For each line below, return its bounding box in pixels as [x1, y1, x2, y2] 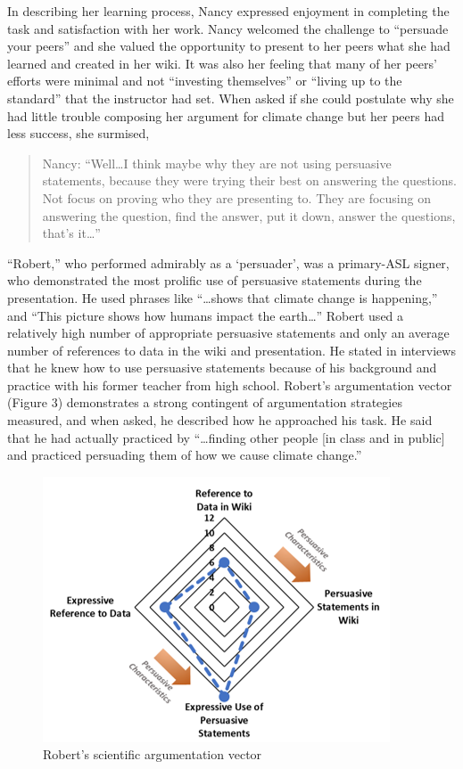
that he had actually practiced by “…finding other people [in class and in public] [7, 428, 445, 446]
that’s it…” [42, 224, 101, 242]
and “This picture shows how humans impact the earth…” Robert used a [7, 306, 404, 324]
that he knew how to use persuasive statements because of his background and [7, 358, 437, 377]
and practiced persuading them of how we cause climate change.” [7, 446, 362, 464]
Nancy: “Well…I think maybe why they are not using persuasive [42, 153, 392, 172]
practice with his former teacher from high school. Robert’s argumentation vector [7, 375, 452, 394]
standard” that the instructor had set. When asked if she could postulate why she [7, 88, 454, 107]
